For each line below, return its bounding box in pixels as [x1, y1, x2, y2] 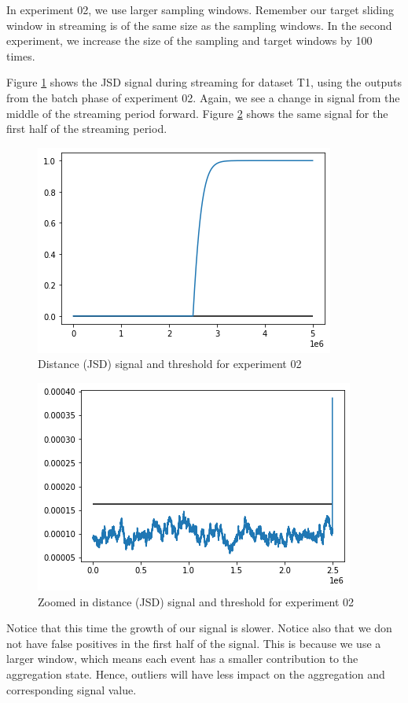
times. [6, 47, 35, 64]
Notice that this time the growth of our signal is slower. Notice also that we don [6, 620, 392, 636]
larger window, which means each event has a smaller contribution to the [6, 650, 358, 667]
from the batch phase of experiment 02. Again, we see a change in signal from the [6, 89, 400, 105]
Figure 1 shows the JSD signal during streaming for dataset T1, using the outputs [6, 74, 402, 90]
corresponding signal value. [6, 681, 137, 697]
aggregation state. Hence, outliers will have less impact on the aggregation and [6, 665, 385, 682]
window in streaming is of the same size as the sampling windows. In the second [6, 17, 392, 33]
